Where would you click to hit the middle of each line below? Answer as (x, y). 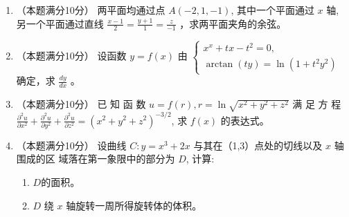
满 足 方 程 (317, 104)
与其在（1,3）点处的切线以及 (258, 145)
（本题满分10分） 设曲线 (71, 145)
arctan (220, 65)
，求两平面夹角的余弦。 (233, 23)
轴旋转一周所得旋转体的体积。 (134, 205)
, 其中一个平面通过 (272, 10)
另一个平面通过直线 (60, 23)
